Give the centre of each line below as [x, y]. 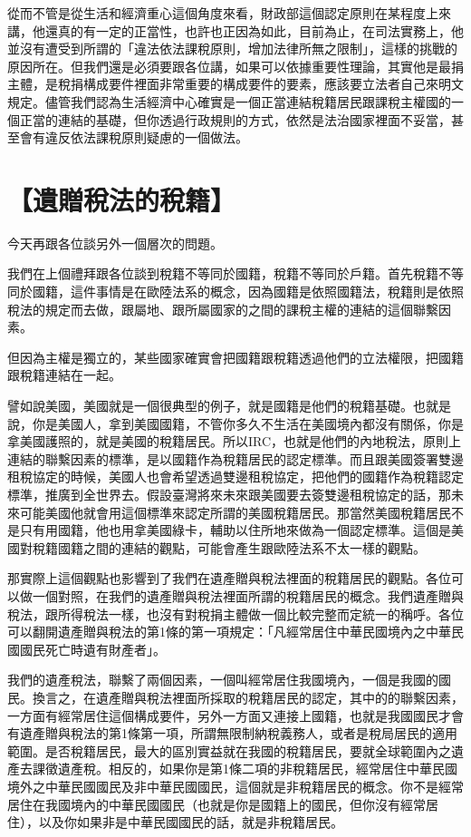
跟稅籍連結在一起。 [64, 375]
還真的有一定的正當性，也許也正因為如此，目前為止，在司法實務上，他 [254, 30]
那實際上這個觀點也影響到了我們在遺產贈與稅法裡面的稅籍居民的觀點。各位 [229, 578]
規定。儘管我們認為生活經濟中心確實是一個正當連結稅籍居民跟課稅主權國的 [229, 101]
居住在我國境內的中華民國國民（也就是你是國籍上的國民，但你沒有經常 [216, 804]
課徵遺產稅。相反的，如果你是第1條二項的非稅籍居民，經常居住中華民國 [245, 769]
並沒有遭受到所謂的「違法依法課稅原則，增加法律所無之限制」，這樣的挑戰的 [232, 49]
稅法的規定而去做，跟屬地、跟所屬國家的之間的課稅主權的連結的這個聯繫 [223, 309]
